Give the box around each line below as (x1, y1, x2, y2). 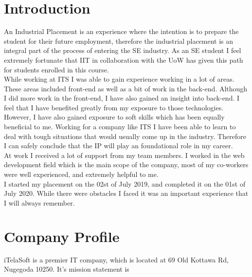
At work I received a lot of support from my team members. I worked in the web (4, 150, 245, 160)
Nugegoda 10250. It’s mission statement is (4, 264, 129, 274)
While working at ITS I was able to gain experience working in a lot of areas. (4, 74, 234, 84)
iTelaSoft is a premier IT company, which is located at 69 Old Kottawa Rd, (4, 254, 229, 264)
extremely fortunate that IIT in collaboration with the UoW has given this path (4, 54, 243, 65)
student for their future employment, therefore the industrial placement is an (4, 35, 234, 46)
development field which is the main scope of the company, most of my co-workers (4, 159, 249, 170)
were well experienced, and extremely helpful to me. (4, 169, 159, 179)
